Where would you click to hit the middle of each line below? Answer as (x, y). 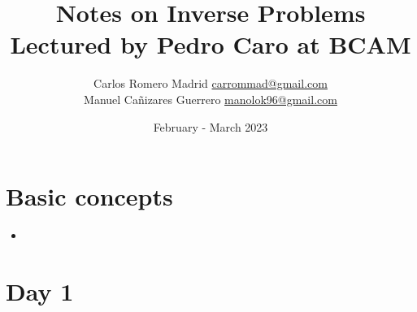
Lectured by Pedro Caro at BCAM (211, 44)
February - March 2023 (211, 126)
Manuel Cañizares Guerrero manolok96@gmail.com (211, 99)
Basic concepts (89, 196)
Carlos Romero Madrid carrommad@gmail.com (211, 83)
